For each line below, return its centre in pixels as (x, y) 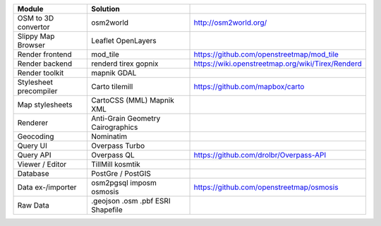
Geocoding (36, 136)
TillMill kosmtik (115, 164)
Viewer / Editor (42, 164)
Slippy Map (36, 36)
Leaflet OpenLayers (123, 41)
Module (30, 9)
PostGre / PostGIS (121, 173)
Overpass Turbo (118, 146)
